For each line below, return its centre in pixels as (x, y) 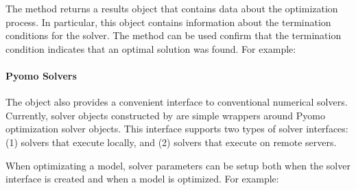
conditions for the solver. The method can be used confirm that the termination (174, 35)
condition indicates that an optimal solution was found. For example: (151, 48)
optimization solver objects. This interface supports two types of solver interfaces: (177, 129)
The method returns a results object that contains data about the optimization (172, 8)
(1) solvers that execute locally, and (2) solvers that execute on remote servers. (171, 142)
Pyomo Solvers (41, 75)
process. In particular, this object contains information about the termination (168, 22)
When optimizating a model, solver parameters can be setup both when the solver (178, 165)
